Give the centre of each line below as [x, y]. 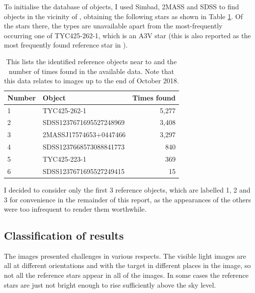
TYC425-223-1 [64, 159]
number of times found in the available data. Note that [91, 71]
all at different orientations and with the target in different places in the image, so [127, 265]
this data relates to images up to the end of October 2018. [91, 81]
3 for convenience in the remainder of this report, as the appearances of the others [127, 199]
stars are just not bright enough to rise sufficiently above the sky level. [110, 284]
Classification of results [64, 235]
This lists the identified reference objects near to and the [91, 61]
